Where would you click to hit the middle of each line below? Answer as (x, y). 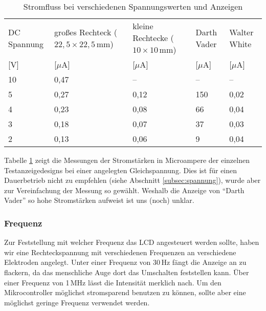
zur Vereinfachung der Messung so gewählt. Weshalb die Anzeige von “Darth (124, 190)
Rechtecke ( (153, 38)
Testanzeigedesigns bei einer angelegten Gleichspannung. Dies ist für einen (121, 170)
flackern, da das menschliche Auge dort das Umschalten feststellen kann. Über (127, 272)
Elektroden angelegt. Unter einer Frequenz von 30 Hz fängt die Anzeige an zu (125, 262)
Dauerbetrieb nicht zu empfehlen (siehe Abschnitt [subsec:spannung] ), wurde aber (132, 180)
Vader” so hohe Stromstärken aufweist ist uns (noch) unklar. (99, 200)
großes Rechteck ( (86, 32)
